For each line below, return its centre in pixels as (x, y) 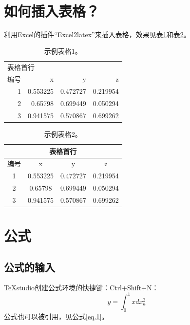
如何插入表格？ (52, 11)
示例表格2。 (63, 134)
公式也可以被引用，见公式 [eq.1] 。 (56, 316)
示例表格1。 (63, 51)
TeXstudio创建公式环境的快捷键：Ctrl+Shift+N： (81, 287)
